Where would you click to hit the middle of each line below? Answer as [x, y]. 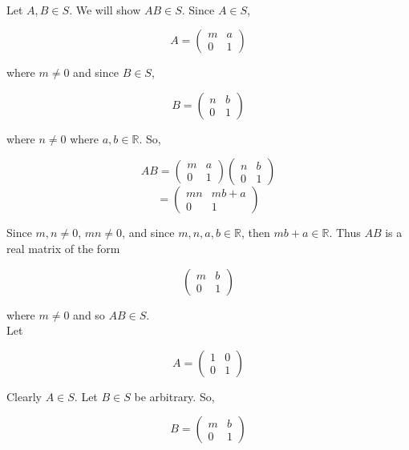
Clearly [24, 396]
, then [256, 233]
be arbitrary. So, [174, 396]
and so [89, 314]
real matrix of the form [63, 248]
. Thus [345, 233]
